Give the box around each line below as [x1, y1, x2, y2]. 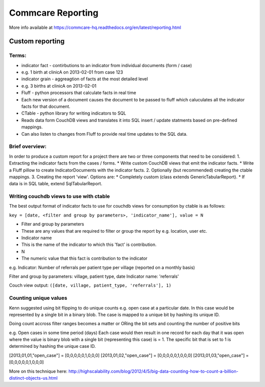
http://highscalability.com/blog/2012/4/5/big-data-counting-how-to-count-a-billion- [68, 368, 238, 374]
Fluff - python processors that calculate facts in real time [21, 90, 136, 96]
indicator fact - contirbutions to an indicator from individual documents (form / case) [21, 62, 192, 68]
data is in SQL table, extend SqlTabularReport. [9, 181, 103, 187]
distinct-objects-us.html [9, 375, 58, 381]
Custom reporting [9, 37, 65, 46]
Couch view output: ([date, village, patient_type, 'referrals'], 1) [9, 282, 172, 289]
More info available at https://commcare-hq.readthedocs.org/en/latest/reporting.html [9, 24, 182, 30]
